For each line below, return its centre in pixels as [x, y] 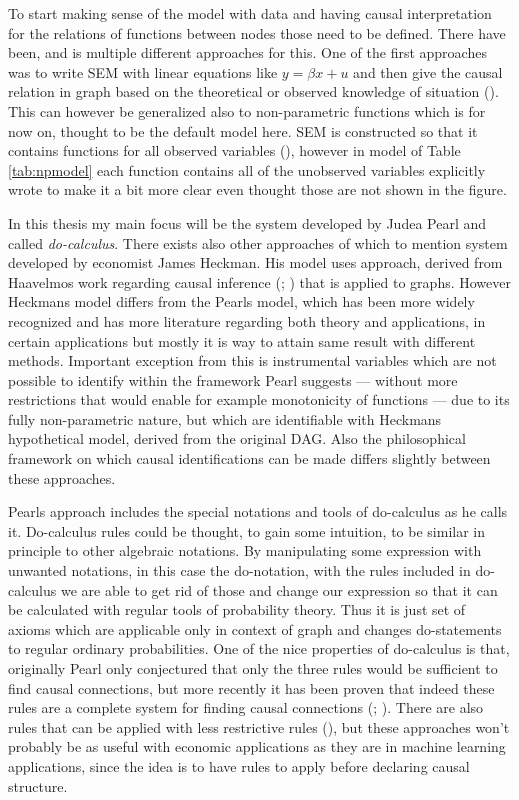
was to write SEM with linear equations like [143, 71]
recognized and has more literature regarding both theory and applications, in [247, 320]
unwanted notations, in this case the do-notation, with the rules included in [239, 570]
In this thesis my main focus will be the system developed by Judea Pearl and [247, 222]
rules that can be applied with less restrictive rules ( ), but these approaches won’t [259, 726]
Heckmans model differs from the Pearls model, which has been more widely [241, 301]
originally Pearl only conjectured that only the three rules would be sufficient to [253, 668]
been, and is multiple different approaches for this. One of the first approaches [247, 52]
